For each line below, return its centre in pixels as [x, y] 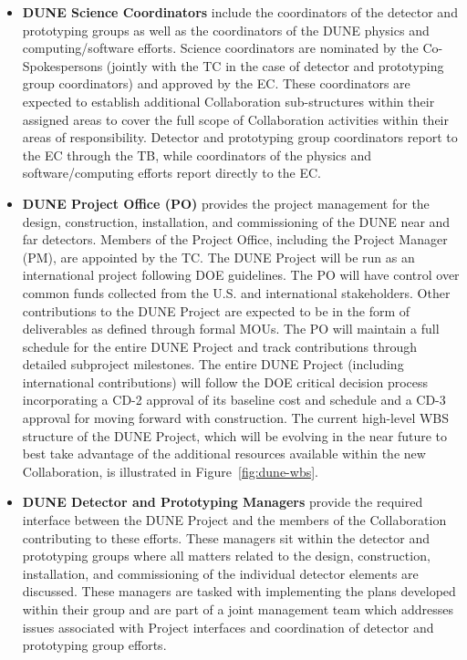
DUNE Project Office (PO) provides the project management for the [226, 203]
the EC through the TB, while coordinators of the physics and [197, 155]
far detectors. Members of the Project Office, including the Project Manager [235, 239]
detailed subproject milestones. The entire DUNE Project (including [213, 364]
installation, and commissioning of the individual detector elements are [220, 573]
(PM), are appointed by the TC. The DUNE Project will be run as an [218, 257]
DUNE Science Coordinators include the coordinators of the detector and [240, 12]
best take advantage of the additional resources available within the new [224, 454]
